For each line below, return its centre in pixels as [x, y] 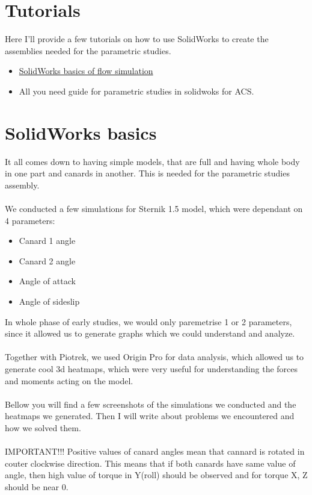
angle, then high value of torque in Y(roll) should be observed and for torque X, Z [156, 475]
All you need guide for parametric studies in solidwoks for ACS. [136, 91]
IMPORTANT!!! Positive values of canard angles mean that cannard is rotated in [155, 451]
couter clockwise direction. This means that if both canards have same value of [150, 463]
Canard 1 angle [47, 241]
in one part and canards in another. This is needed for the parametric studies [147, 173]
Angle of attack [47, 281]
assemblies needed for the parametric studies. [88, 50]
